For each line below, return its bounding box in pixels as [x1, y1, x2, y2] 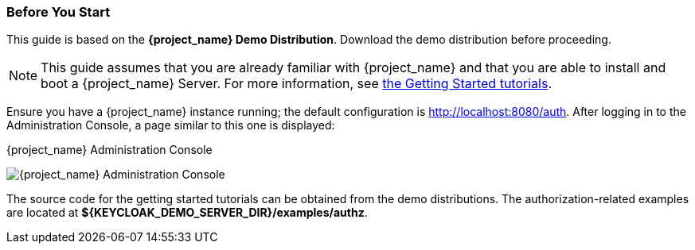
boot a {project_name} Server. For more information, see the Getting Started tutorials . [41, 75, 552, 92]
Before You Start [6, 4, 111, 20]
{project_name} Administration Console [6, 143, 213, 157]
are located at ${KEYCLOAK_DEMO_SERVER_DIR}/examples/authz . [6, 206, 368, 220]
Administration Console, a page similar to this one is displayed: [6, 118, 335, 133]
